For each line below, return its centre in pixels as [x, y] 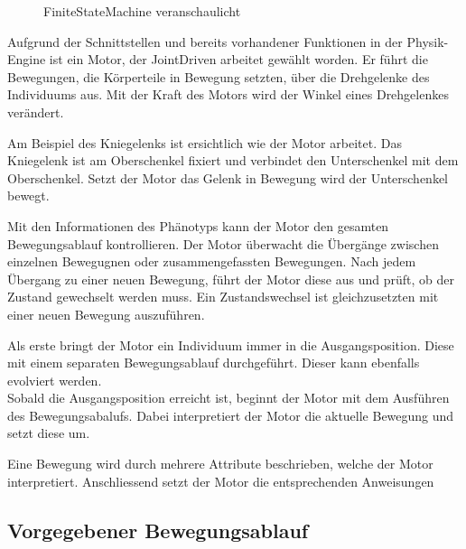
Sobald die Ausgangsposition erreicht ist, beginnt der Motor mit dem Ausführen [228, 398]
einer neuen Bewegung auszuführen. [106, 314]
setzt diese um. [49, 433]
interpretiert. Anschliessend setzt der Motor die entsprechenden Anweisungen [221, 481]
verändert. [36, 112]
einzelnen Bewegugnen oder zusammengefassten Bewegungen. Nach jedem [212, 261]
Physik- [428, 41]
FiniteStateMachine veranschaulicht [142, 11]
